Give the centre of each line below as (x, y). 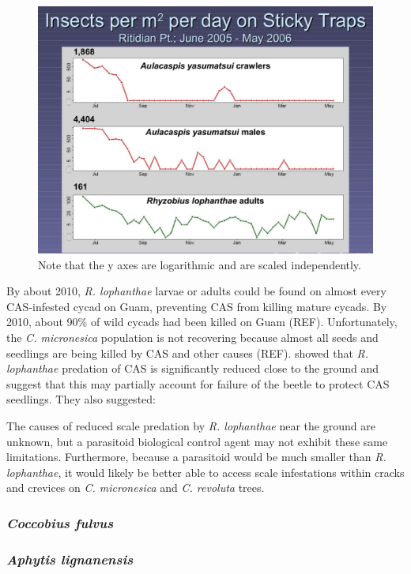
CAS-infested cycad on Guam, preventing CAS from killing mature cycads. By (197, 306)
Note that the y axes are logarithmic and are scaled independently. (200, 264)
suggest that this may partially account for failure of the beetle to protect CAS (198, 383)
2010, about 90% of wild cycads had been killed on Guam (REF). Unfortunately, (202, 322)
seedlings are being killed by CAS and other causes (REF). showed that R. (188, 353)
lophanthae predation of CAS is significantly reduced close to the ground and (193, 368)
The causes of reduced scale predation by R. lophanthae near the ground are (191, 425)
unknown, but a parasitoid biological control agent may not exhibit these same (197, 441)
